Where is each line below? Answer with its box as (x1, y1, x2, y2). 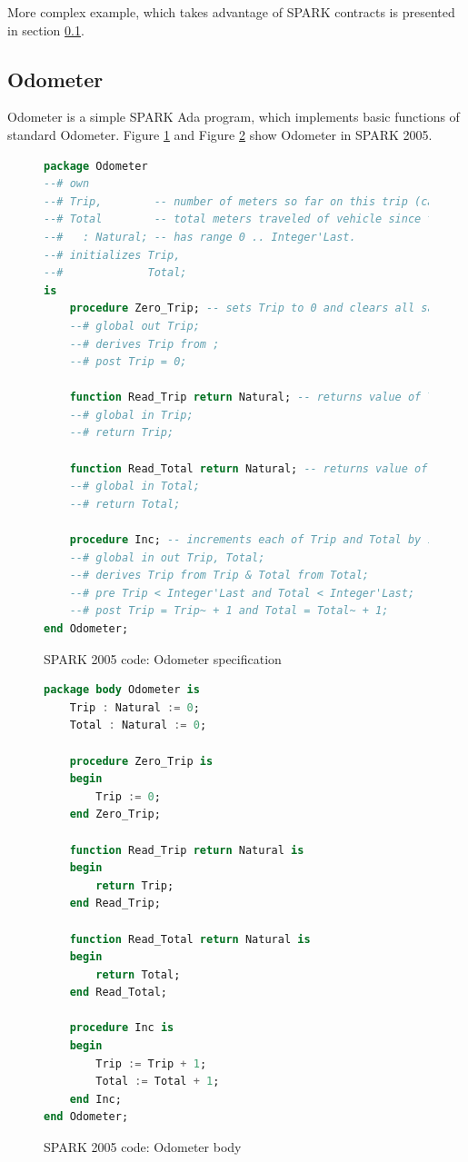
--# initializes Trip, (44, 248, 181, 262)
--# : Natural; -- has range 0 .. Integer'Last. (44, 230, 356, 243)
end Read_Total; (69, 986, 168, 999)
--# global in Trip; (69, 408, 194, 422)
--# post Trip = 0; (69, 355, 187, 369)
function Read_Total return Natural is (69, 932, 311, 946)
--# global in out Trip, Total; (69, 551, 265, 564)
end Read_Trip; (69, 897, 161, 910)
